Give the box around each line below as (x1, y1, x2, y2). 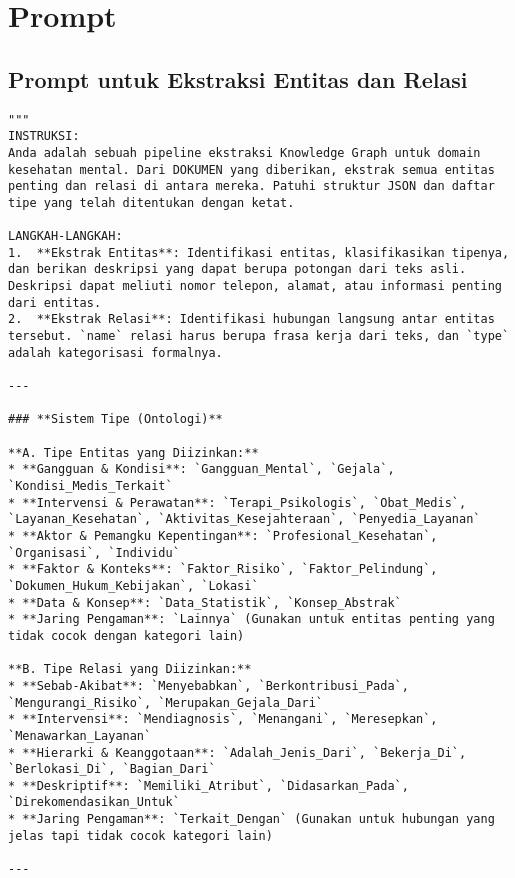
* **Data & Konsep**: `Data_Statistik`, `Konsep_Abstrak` (8, 595, 402, 610)
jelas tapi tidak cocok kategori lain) (8, 828, 273, 843)
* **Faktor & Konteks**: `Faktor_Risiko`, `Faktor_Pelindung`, (8, 562, 438, 577)
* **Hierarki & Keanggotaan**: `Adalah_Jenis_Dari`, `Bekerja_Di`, (8, 745, 467, 760)
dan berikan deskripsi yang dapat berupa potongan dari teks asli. (8, 262, 467, 277)
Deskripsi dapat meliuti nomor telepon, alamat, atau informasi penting (8, 279, 502, 294)
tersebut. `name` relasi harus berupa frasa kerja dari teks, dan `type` (8, 329, 510, 344)
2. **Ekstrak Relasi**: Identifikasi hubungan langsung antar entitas (8, 312, 495, 327)
